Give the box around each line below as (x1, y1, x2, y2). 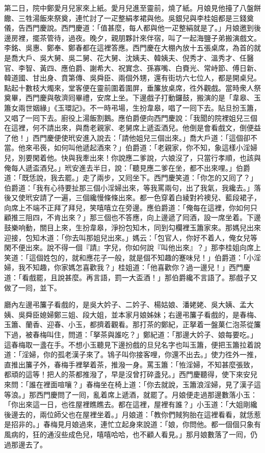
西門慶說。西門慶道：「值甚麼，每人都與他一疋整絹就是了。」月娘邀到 (25, 22, 254, 33)
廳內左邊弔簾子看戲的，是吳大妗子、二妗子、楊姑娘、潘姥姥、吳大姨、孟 (4, 299, 247, 310)
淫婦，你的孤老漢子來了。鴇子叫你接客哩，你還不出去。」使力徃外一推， (21, 349, 261, 360)
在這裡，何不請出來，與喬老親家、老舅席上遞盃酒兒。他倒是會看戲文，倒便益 (4, 122, 261, 133)
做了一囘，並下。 (4, 282, 61, 292)
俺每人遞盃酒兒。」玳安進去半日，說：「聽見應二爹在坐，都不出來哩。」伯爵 (4, 162, 250, 173)
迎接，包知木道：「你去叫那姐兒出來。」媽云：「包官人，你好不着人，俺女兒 (4, 232, 250, 243)
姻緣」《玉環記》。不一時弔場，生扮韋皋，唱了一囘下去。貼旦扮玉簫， (32, 102, 261, 113)
